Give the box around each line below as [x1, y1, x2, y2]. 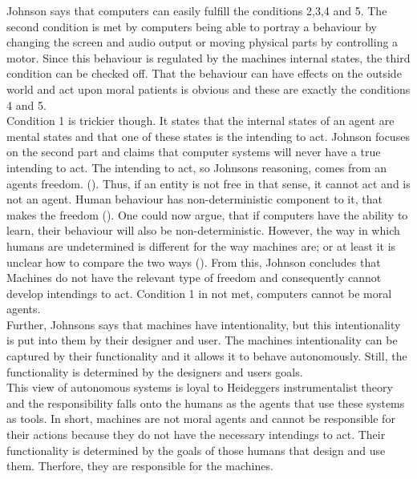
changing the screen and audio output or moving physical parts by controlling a [6, 34, 399, 50]
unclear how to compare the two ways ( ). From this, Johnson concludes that [6, 253, 381, 270]
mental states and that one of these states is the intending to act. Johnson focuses [6, 127, 410, 144]
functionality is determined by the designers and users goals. [6, 363, 303, 380]
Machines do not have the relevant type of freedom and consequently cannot [6, 269, 382, 286]
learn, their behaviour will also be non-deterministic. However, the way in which [6, 222, 400, 239]
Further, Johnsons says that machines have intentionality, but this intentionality [6, 316, 401, 332]
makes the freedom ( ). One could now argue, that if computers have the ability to [6, 206, 408, 223]
